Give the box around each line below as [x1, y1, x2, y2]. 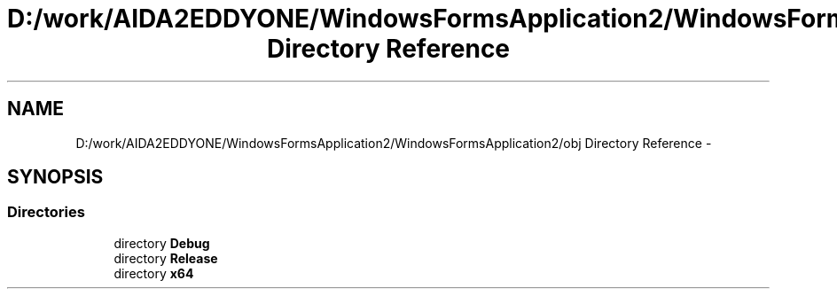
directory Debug [113, 235, 210, 251]
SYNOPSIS [7, 166, 104, 189]
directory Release [113, 250, 218, 266]
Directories [7, 203, 85, 222]
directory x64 [113, 265, 194, 281]
